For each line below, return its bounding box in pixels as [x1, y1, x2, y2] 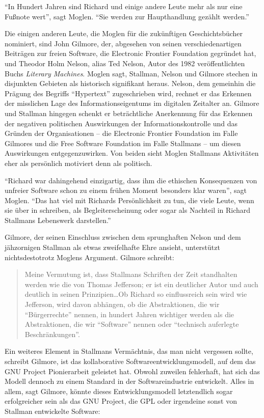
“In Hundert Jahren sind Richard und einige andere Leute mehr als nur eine [5, 1, 243, 11]
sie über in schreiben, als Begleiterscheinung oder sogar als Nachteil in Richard [5, 205, 251, 215]
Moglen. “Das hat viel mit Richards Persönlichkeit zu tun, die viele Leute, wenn [5, 194, 254, 205]
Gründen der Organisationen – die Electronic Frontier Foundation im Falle [5, 128, 238, 138]
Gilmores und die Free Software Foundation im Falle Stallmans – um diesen [5, 137, 241, 148]
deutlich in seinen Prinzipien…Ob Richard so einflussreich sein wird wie [24, 289, 247, 299]
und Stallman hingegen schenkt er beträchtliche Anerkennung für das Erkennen [5, 107, 253, 118]
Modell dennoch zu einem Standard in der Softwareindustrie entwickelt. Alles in [5, 376, 254, 386]
